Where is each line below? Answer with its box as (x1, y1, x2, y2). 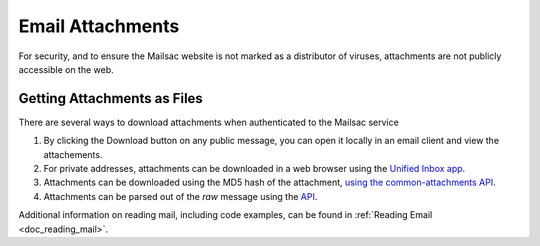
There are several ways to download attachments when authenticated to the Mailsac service (18, 116, 399, 128)
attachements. (43, 148, 103, 160)
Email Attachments (18, 15, 180, 37)
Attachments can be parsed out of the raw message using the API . (43, 190, 318, 202)
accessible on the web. (18, 63, 114, 75)
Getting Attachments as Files (18, 90, 204, 107)
